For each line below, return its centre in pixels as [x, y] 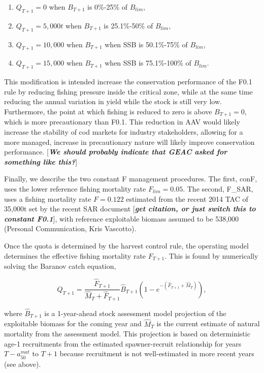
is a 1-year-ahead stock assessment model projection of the [135, 313]
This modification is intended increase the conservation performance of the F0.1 [128, 82]
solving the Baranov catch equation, [60, 266]
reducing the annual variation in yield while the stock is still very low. [113, 101]
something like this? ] [41, 161]
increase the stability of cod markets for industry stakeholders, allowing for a [124, 132]
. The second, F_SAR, [218, 188]
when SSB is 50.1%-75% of [146, 44]
